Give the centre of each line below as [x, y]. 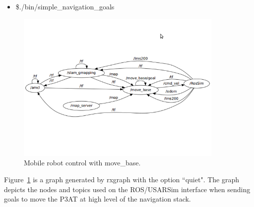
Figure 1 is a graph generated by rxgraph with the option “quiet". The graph [122, 179]
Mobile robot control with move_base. [82, 163]
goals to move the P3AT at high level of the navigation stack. [97, 199]
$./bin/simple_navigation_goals [65, 6]
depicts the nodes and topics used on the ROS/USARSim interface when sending [127, 189]
